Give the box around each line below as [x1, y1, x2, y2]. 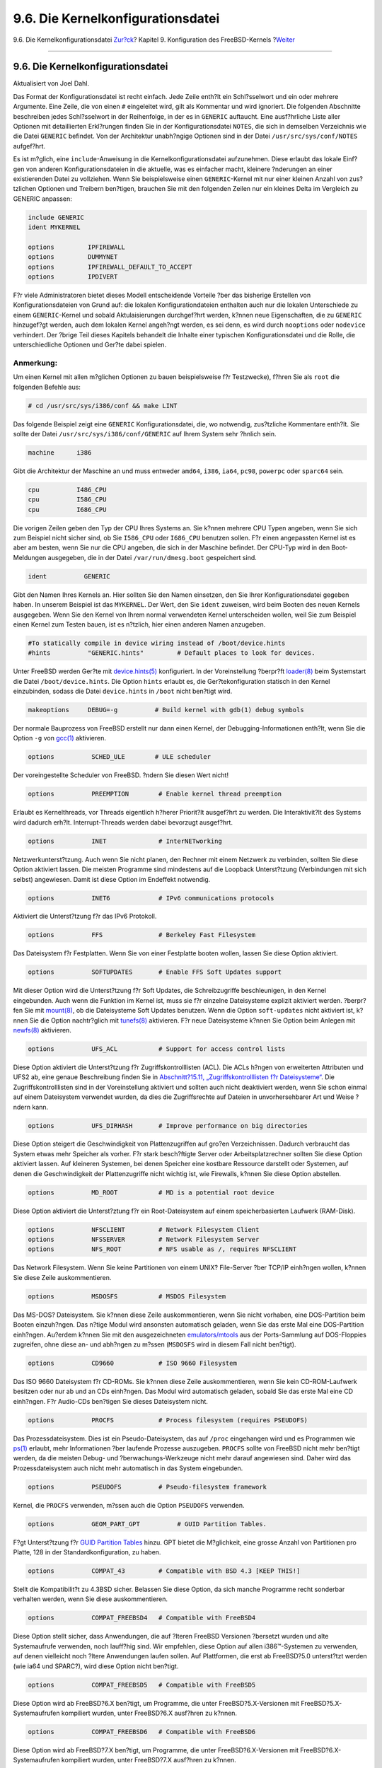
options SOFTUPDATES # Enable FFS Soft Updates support [28, 968, 282, 976]
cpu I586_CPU [28, 496, 107, 504]
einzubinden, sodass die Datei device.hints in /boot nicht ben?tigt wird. [13, 687, 233, 696]
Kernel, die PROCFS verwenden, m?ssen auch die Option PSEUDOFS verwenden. [13, 1501, 245, 1509]
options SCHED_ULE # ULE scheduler [28, 753, 212, 761]
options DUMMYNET [28, 253, 118, 261]
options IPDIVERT [28, 273, 118, 281]
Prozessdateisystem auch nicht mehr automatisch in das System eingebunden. [13, 1464, 243, 1472]
